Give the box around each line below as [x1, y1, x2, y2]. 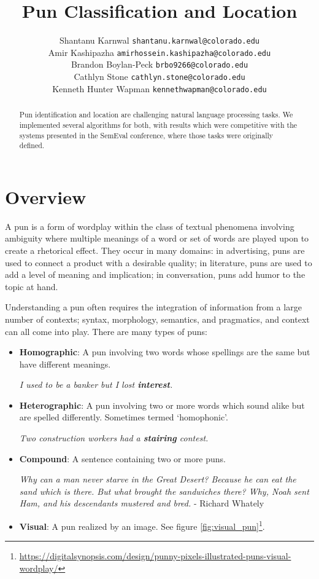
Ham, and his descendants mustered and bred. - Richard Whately [19, 497, 264, 510]
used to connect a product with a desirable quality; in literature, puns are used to [5, 256, 312, 269]
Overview [5, 184, 86, 209]
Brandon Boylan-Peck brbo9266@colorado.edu [71, 58, 248, 71]
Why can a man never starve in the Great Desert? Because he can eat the [19, 473, 296, 486]
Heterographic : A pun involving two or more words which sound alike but [19, 398, 305, 411]
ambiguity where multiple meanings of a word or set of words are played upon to [5, 232, 309, 245]
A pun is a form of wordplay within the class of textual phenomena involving [5, 219, 294, 232]
